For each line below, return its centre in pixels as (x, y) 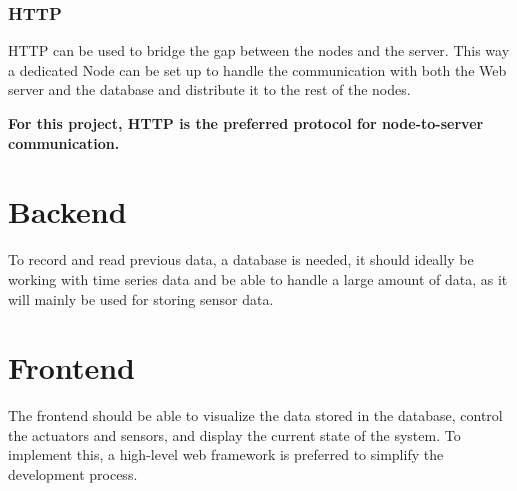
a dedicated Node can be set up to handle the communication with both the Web (257, 69)
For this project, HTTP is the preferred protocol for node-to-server (246, 123)
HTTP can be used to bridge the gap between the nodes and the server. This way (259, 50)
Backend (67, 211)
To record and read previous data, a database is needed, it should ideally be (241, 259)
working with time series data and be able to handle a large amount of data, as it (258, 278)
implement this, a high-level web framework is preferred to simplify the (226, 454)
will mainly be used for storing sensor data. (141, 298)
